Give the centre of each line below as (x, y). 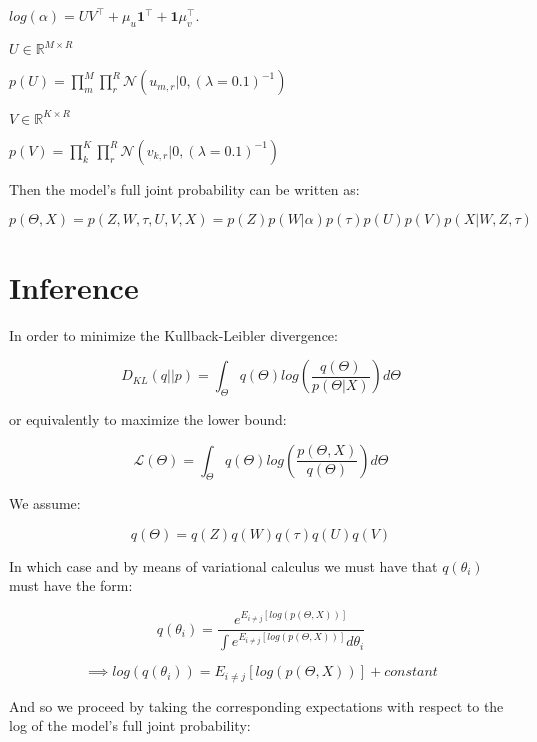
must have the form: (71, 585)
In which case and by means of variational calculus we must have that (223, 565)
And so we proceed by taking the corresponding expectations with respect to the (256, 705)
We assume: (45, 503)
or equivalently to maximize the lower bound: (148, 418)
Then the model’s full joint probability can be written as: (184, 188)
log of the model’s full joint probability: (130, 725)
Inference (74, 286)
